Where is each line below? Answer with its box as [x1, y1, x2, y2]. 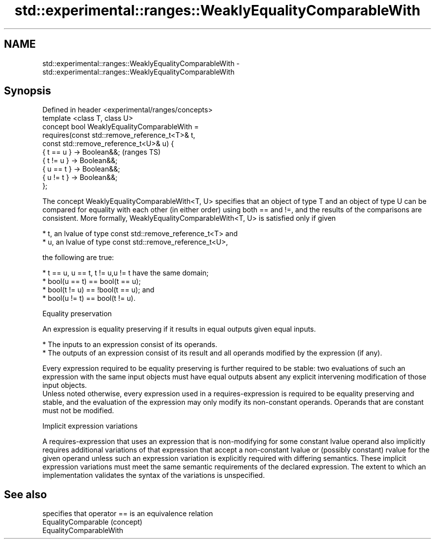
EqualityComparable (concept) [42, 518, 143, 527]
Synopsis [4, 85, 51, 97]
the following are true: [42, 253, 114, 262]
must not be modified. [42, 406, 114, 415]
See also [4, 488, 47, 501]
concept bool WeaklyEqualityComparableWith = [42, 122, 199, 131]
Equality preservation [42, 309, 112, 318]
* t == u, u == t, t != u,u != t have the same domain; [42, 269, 209, 277]
